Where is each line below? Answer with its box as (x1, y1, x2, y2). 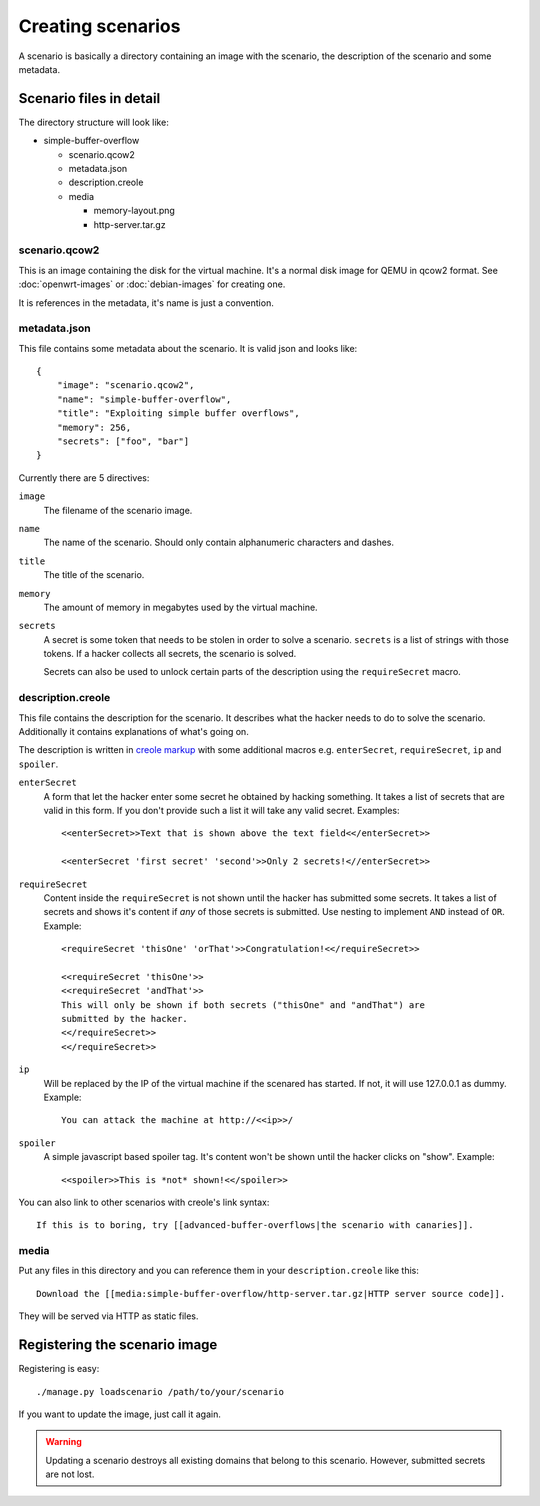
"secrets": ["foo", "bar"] (56, 435, 190, 447)
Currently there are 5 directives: (18, 471, 150, 484)
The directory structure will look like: (18, 116, 169, 128)
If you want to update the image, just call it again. (18, 1408, 222, 1420)
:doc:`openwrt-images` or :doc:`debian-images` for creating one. (18, 278, 286, 290)
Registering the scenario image (18, 1336, 218, 1354)
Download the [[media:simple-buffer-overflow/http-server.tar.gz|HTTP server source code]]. (36, 1288, 506, 1299)
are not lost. (45, 1468, 95, 1480)
